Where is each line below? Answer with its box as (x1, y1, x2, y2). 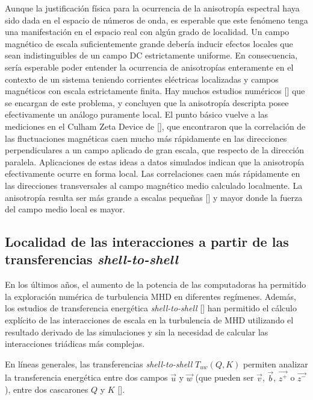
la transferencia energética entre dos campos (5, 371, 168, 384)
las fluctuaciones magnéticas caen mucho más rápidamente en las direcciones (5, 132, 287, 144)
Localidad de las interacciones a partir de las (5, 232, 289, 251)
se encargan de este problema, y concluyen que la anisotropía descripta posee (5, 96, 289, 109)
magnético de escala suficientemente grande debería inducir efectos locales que (5, 37, 293, 49)
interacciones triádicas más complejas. (5, 337, 145, 350)
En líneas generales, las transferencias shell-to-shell (5, 357, 193, 370)
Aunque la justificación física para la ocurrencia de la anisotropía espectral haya (5, 2, 300, 14)
